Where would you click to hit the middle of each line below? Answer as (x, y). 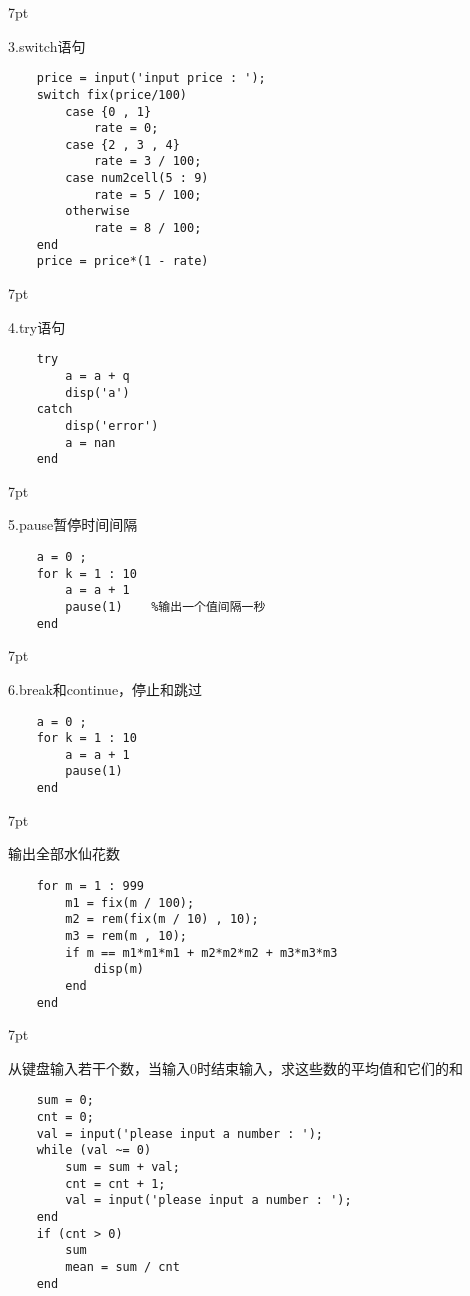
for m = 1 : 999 (90, 885)
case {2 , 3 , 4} (122, 144)
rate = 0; (126, 128)
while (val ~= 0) (94, 1150)
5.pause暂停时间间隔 (73, 524)
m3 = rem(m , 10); (126, 935)
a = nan (90, 442)
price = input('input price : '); (151, 78)
